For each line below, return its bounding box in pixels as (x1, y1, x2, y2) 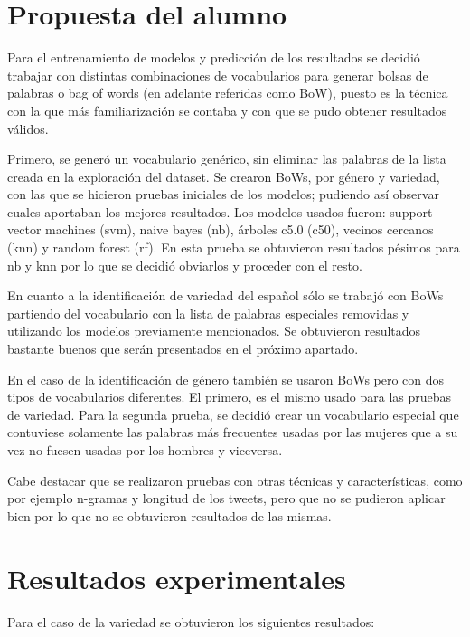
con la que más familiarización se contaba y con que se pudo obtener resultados (7, 100, 447, 119)
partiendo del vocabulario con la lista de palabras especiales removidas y (7, 303, 409, 322)
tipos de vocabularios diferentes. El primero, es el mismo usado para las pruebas (7, 387, 452, 406)
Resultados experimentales (7, 559, 346, 596)
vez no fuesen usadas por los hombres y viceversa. (7, 441, 283, 459)
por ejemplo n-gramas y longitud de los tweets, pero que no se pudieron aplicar (7, 489, 446, 508)
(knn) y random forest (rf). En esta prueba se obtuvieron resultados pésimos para (7, 238, 460, 257)
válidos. (7, 119, 49, 138)
